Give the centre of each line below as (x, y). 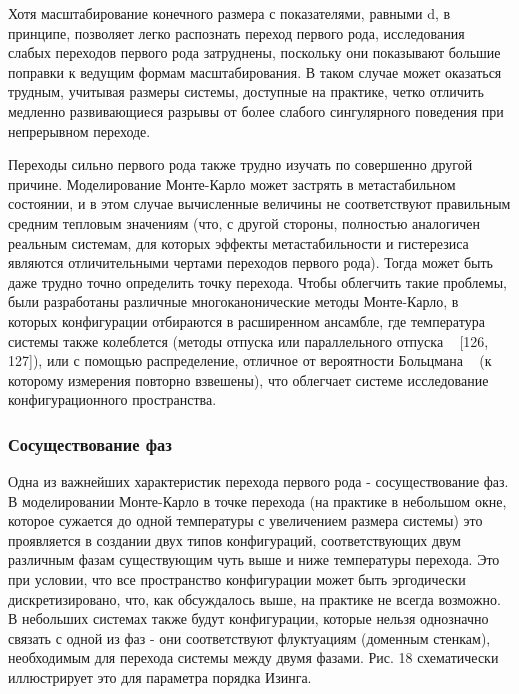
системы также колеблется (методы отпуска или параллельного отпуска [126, (248, 340)
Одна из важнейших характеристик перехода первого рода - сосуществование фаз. (258, 481)
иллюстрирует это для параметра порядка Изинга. (160, 677)
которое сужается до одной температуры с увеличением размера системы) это (245, 520)
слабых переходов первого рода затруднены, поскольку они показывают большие (254, 52)
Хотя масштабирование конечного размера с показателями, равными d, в (229, 13)
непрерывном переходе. (79, 130)
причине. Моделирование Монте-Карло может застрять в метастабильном (232, 183)
